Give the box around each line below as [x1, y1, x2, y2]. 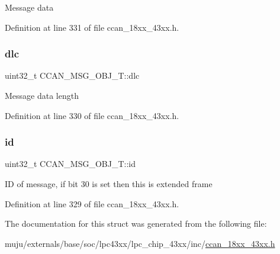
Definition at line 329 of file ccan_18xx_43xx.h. [5, 197, 179, 210]
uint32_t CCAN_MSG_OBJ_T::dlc [5, 69, 140, 82]
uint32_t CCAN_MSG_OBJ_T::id [5, 157, 136, 170]
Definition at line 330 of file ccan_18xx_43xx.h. [5, 109, 179, 121]
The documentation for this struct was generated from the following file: [5, 217, 267, 230]
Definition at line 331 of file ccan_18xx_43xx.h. [5, 21, 179, 33]
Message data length [5, 89, 79, 101]
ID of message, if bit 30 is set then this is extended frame [5, 178, 213, 189]
